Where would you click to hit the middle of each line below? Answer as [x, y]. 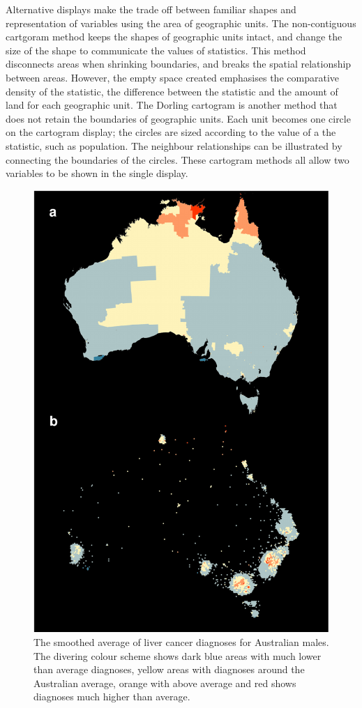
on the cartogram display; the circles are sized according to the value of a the [171, 132]
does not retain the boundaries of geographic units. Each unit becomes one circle [178, 118]
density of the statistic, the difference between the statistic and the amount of [172, 91]
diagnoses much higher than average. [112, 697]
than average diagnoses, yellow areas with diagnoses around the [169, 669]
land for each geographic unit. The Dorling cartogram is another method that [172, 105]
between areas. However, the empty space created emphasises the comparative [172, 77]
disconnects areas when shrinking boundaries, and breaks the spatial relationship [179, 64]
